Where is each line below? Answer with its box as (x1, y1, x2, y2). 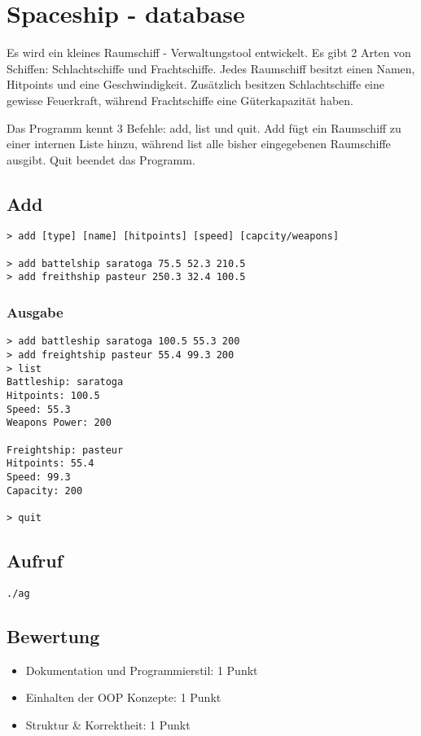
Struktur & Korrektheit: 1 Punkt (25, 716, 191, 733)
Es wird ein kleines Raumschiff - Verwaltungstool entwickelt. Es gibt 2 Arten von (7, 44, 411, 61)
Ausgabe (7, 302, 64, 322)
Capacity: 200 (7, 484, 83, 497)
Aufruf (7, 547, 64, 572)
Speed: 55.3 (7, 403, 71, 415)
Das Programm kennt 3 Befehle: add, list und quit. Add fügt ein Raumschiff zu (7, 119, 401, 136)
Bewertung (7, 623, 100, 648)
